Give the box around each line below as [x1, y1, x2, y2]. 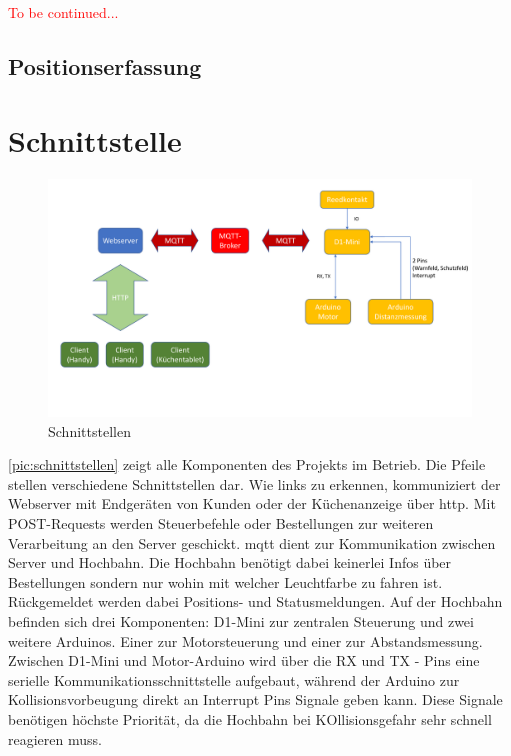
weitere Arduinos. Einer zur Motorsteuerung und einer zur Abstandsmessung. [8, 630, 483, 651]
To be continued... [8, 2, 119, 22]
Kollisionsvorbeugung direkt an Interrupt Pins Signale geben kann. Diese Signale [8, 689, 503, 710]
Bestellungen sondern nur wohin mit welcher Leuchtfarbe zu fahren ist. [8, 571, 443, 592]
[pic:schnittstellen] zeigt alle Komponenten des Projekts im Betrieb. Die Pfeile [8, 454, 486, 475]
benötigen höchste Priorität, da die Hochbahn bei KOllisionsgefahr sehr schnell [8, 708, 492, 729]
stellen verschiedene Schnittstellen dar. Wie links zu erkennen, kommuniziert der [8, 473, 501, 494]
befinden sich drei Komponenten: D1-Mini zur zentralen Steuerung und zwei [8, 610, 474, 631]
